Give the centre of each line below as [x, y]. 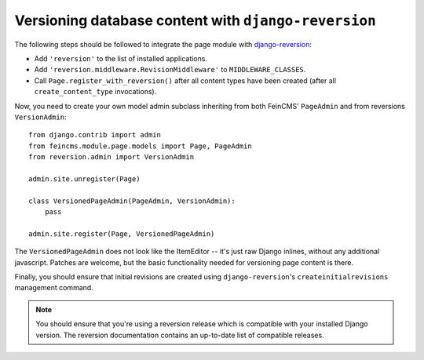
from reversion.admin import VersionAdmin [111, 157]
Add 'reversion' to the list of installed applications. [121, 58]
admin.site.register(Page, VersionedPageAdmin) [122, 234]
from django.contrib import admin [95, 135]
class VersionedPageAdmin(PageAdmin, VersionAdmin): [132, 201]
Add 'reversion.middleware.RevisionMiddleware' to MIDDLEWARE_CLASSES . [170, 70]
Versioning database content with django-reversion [195, 20]
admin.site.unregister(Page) [84, 179]
